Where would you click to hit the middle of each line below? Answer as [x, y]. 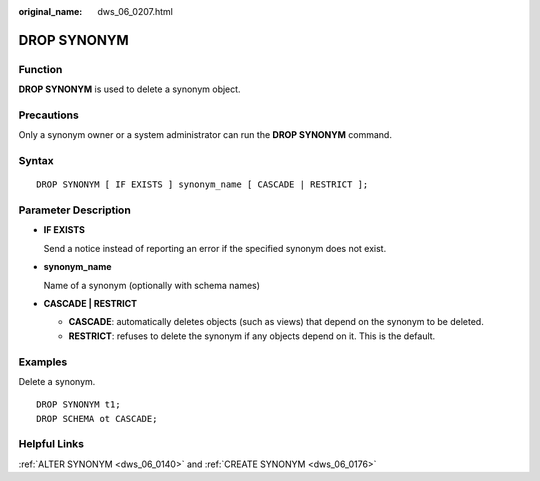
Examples [43, 362]
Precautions [48, 115]
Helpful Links [51, 444]
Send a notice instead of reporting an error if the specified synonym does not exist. [215, 248]
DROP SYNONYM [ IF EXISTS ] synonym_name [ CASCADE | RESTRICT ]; [202, 184]
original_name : [50, 11]
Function [40, 69]
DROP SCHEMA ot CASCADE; [97, 418]
